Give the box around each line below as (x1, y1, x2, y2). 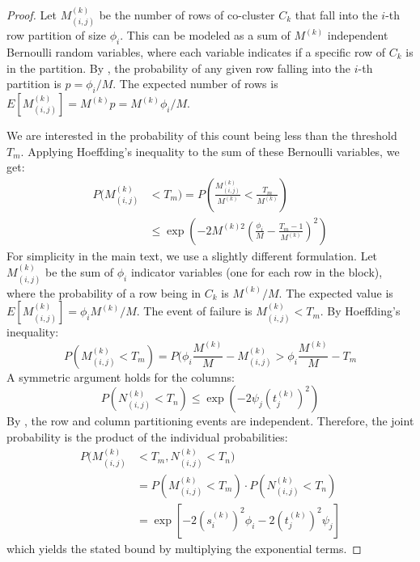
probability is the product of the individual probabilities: (6, 428, 288, 445)
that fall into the (295, 6, 378, 23)
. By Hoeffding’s (320, 302, 401, 319)
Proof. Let (6, 6, 57, 23)
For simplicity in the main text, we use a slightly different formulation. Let (6, 247, 378, 264)
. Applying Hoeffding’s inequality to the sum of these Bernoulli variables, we (20, 142, 400, 159)
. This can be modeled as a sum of (120, 27, 291, 44)
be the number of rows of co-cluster (99, 6, 275, 23)
